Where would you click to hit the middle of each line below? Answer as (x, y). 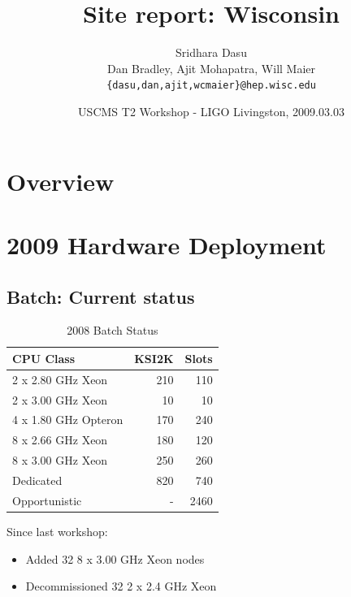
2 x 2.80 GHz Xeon (60, 379)
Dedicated (37, 480)
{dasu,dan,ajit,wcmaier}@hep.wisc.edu (211, 86)
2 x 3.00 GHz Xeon (60, 399)
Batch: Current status (101, 296)
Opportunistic (47, 500)
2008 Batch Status (113, 330)
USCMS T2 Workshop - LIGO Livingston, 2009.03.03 (211, 111)
